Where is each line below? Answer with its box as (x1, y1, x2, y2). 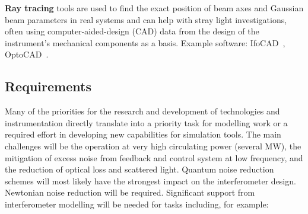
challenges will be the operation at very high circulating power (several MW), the (5, 139, 301, 152)
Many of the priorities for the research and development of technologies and (5, 105, 280, 117)
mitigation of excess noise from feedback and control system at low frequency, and (5, 151, 303, 164)
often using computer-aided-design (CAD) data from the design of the (5, 25, 259, 37)
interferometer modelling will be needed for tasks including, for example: (5, 197, 269, 210)
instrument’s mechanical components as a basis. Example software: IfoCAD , (5, 36, 285, 49)
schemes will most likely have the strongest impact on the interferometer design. (5, 174, 296, 187)
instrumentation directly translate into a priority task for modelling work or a (5, 116, 288, 129)
